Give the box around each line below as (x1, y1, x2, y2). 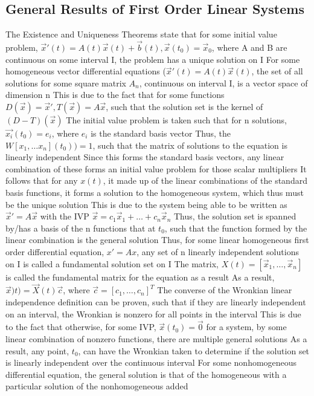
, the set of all (251, 65, 303, 77)
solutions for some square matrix (5, 76, 126, 89)
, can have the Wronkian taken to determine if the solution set (78, 344, 310, 357)
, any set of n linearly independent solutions (136, 245, 299, 258)
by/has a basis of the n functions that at (5, 221, 156, 234)
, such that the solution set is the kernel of (106, 100, 263, 112)
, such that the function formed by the (164, 221, 307, 234)
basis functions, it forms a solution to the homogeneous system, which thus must (5, 186, 304, 198)
